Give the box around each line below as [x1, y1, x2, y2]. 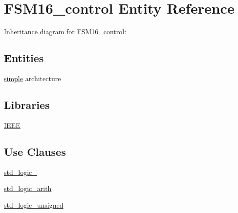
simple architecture [4, 73, 61, 83]
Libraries [4, 97, 50, 112]
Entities [4, 50, 44, 65]
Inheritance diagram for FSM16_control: [4, 26, 127, 37]
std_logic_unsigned [4, 199, 64, 210]
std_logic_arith [4, 183, 52, 193]
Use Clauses [4, 144, 66, 159]
